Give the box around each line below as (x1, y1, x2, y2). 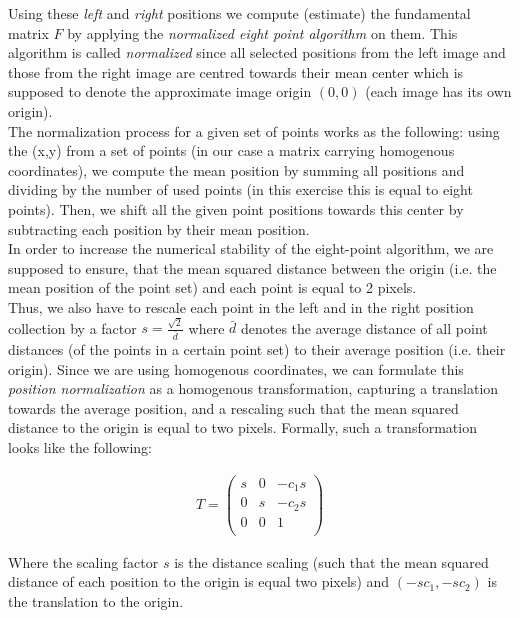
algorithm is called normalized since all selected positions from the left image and (8, 42, 506, 63)
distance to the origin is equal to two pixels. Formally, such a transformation (8, 417, 477, 438)
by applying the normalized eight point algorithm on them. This (67, 22, 458, 43)
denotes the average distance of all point (240, 317, 488, 338)
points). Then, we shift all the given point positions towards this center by (8, 198, 464, 219)
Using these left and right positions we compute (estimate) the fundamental (8, 3, 471, 23)
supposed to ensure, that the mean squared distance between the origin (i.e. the (8, 257, 497, 278)
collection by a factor (8, 317, 137, 338)
